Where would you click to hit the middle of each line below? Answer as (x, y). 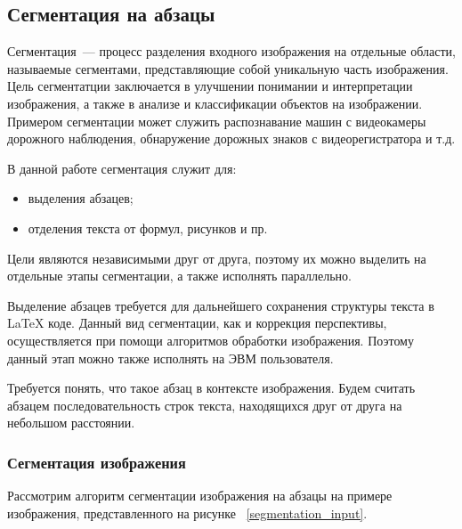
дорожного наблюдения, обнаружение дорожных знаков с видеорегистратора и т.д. (231, 138)
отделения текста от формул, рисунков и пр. (148, 228)
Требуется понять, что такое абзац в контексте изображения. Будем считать (211, 388)
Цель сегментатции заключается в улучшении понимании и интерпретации (210, 86)
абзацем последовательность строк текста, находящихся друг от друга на (205, 405)
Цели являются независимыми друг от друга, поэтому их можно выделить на (217, 258)
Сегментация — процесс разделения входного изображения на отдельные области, (231, 51)
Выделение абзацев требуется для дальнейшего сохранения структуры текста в (221, 305)
